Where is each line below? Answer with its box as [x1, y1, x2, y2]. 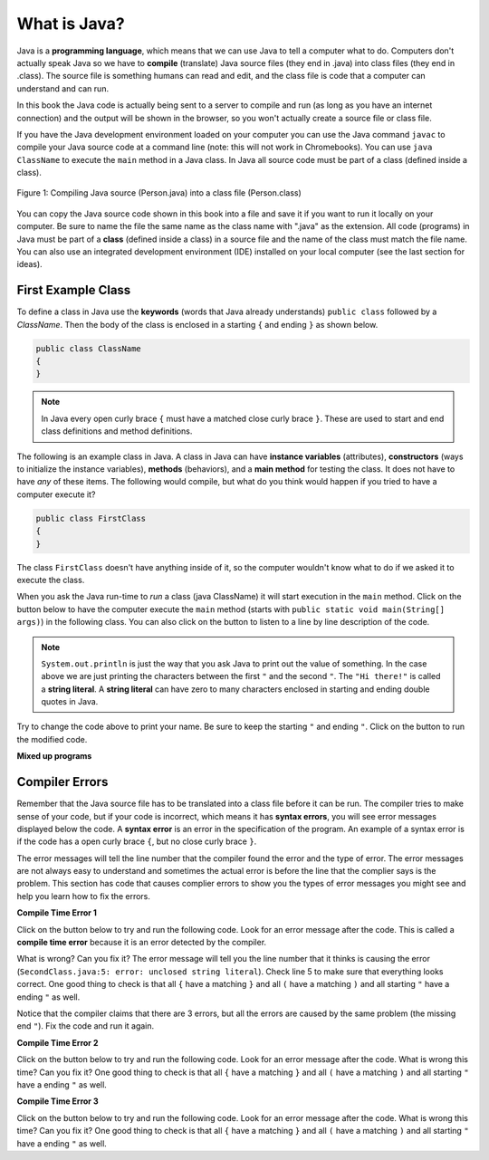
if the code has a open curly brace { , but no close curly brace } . [16, 836, 257, 847]
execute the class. [16, 574, 85, 585]
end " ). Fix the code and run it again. [16, 1021, 155, 1031]
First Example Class [16, 283, 131, 298]
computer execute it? [16, 489, 96, 500]
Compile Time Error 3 [16, 1096, 99, 1107]
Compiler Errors [16, 774, 109, 790]
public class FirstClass [35, 513, 147, 523]
